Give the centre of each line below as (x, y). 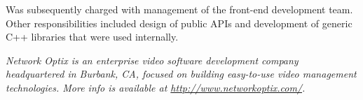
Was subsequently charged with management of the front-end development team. (179, 9)
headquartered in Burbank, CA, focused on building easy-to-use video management (181, 74)
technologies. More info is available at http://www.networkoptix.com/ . (156, 87)
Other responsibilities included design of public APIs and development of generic (179, 23)
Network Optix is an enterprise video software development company (152, 60)
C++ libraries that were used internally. (92, 37)
